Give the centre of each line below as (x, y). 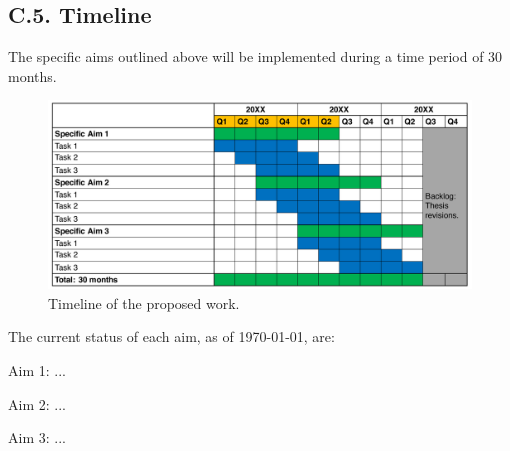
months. (32, 75)
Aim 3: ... (37, 437)
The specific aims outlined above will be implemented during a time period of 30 (255, 56)
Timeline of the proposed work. (144, 302)
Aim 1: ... (37, 369)
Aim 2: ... (37, 403)
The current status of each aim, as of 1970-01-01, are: (171, 336)
